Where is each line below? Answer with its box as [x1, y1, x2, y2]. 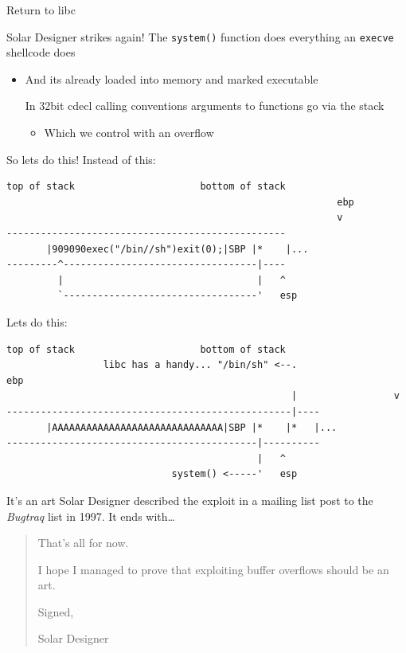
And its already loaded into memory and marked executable [25, 70, 318, 87]
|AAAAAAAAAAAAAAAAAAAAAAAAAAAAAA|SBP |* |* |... [46, 421, 338, 433]
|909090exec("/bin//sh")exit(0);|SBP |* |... [46, 243, 309, 255]
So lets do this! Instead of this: [6, 151, 156, 167]
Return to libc [6, 2, 76, 18]
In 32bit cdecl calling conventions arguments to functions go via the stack [25, 97, 385, 114]
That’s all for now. [37, 534, 129, 551]
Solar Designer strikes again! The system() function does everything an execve [6, 28, 394, 45]
